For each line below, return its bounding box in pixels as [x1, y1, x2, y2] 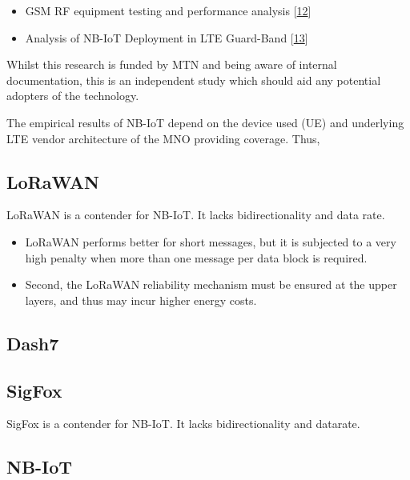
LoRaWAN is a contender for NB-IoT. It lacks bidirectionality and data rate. [6, 206, 385, 223]
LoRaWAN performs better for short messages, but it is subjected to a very [25, 233, 396, 250]
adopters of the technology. [6, 87, 139, 104]
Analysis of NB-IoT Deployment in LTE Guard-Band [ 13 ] [25, 29, 308, 46]
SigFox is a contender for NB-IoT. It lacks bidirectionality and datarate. [6, 415, 360, 432]
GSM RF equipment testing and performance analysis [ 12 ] [25, 2, 312, 18]
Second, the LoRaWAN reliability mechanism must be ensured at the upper [25, 276, 397, 293]
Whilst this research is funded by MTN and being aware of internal [6, 56, 337, 73]
